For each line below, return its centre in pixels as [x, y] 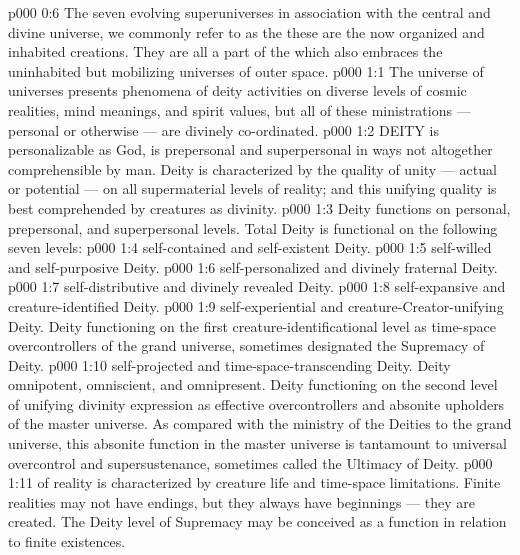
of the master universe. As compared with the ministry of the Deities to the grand [260, 423]
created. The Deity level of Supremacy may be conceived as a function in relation [257, 521]
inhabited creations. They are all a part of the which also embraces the [225, 51]
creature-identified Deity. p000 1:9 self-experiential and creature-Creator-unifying [256, 305]
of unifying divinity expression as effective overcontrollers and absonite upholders [256, 403]
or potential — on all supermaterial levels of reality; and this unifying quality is [252, 188]
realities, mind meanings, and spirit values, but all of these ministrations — [239, 109]
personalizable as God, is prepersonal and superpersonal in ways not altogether [250, 149]
